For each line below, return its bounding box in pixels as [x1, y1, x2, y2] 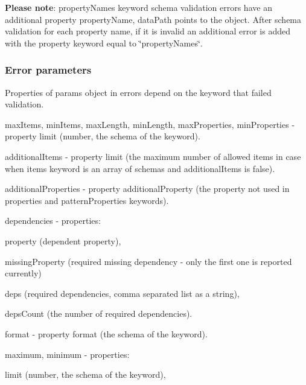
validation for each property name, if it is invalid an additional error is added [5, 25, 290, 37]
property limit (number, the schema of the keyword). [5, 130, 200, 142]
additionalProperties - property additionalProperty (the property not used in [5, 182, 290, 195]
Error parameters [5, 62, 92, 77]
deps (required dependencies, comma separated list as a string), [5, 287, 240, 299]
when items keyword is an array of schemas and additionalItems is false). [5, 162, 275, 174]
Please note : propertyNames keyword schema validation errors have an [5, 1, 272, 13]
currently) [5, 267, 42, 279]
